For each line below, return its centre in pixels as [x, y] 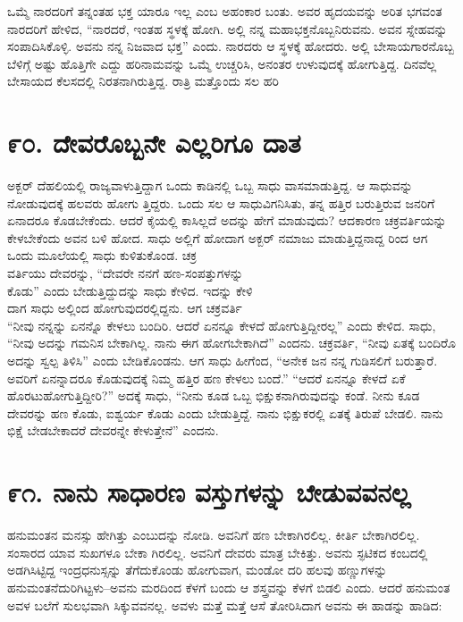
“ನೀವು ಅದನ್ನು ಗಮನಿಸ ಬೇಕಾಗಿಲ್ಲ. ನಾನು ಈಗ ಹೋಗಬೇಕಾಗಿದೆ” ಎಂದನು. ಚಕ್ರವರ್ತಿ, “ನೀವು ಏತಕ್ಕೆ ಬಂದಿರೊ [231, 343]
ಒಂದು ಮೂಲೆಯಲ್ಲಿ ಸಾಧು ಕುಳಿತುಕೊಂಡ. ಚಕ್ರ [102, 255]
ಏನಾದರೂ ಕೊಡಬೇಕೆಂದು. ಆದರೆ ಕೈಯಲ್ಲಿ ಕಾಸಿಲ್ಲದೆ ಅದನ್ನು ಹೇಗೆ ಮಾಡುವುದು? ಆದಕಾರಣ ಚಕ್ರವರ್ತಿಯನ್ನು [227, 220]
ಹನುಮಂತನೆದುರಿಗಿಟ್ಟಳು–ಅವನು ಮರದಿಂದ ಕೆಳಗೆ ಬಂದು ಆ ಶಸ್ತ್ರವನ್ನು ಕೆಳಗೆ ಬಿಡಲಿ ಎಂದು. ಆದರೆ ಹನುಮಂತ [229, 587]
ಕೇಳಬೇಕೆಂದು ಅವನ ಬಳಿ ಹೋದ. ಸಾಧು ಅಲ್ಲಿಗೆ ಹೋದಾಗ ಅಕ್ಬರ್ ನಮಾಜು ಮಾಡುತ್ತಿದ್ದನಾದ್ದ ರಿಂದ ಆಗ [218, 237]
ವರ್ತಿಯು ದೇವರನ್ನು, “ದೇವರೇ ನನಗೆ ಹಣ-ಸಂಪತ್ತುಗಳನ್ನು [125, 273]
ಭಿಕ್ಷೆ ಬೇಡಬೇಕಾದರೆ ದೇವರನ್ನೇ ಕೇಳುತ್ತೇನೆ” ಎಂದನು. [113, 430]
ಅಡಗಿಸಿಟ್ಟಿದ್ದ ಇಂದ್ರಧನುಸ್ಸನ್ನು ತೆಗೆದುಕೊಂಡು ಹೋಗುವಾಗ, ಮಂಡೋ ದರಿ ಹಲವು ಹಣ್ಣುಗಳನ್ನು [198, 570]
